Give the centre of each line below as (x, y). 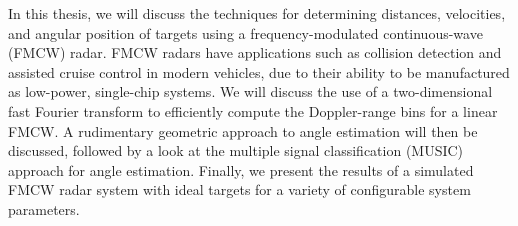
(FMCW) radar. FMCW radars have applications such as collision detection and (255, 52)
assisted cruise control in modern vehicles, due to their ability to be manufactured (259, 71)
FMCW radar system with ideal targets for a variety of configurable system (239, 189)
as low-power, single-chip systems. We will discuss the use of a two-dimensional (250, 91)
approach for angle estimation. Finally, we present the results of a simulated (241, 169)
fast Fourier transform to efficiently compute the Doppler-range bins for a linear (253, 110)
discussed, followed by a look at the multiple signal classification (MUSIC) (236, 150)
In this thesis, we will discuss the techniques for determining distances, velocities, (257, 13)
